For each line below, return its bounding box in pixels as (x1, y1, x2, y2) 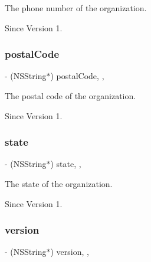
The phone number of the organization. (5, 2, 147, 14)
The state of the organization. (5, 178, 113, 189)
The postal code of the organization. (5, 90, 136, 101)
